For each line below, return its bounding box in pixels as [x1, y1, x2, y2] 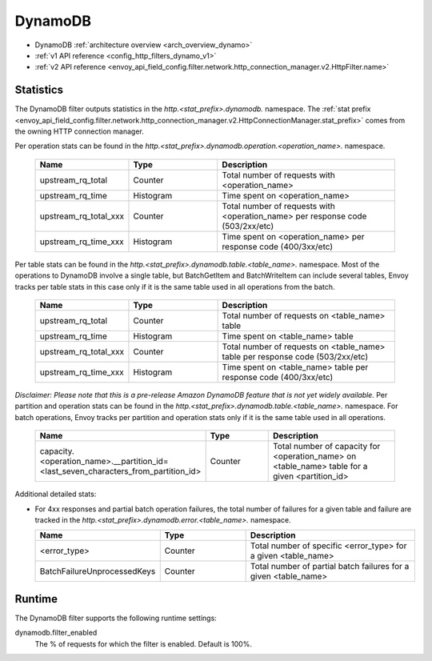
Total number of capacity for [273, 441, 381, 452]
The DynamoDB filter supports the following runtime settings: [14, 613, 218, 623]
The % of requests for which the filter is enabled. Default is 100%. [34, 639, 252, 648]
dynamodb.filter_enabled [14, 628, 98, 638]
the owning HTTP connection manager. [14, 126, 144, 136]
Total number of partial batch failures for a [250, 561, 410, 572]
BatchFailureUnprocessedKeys [39, 566, 156, 577]
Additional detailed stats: [14, 489, 97, 499]
